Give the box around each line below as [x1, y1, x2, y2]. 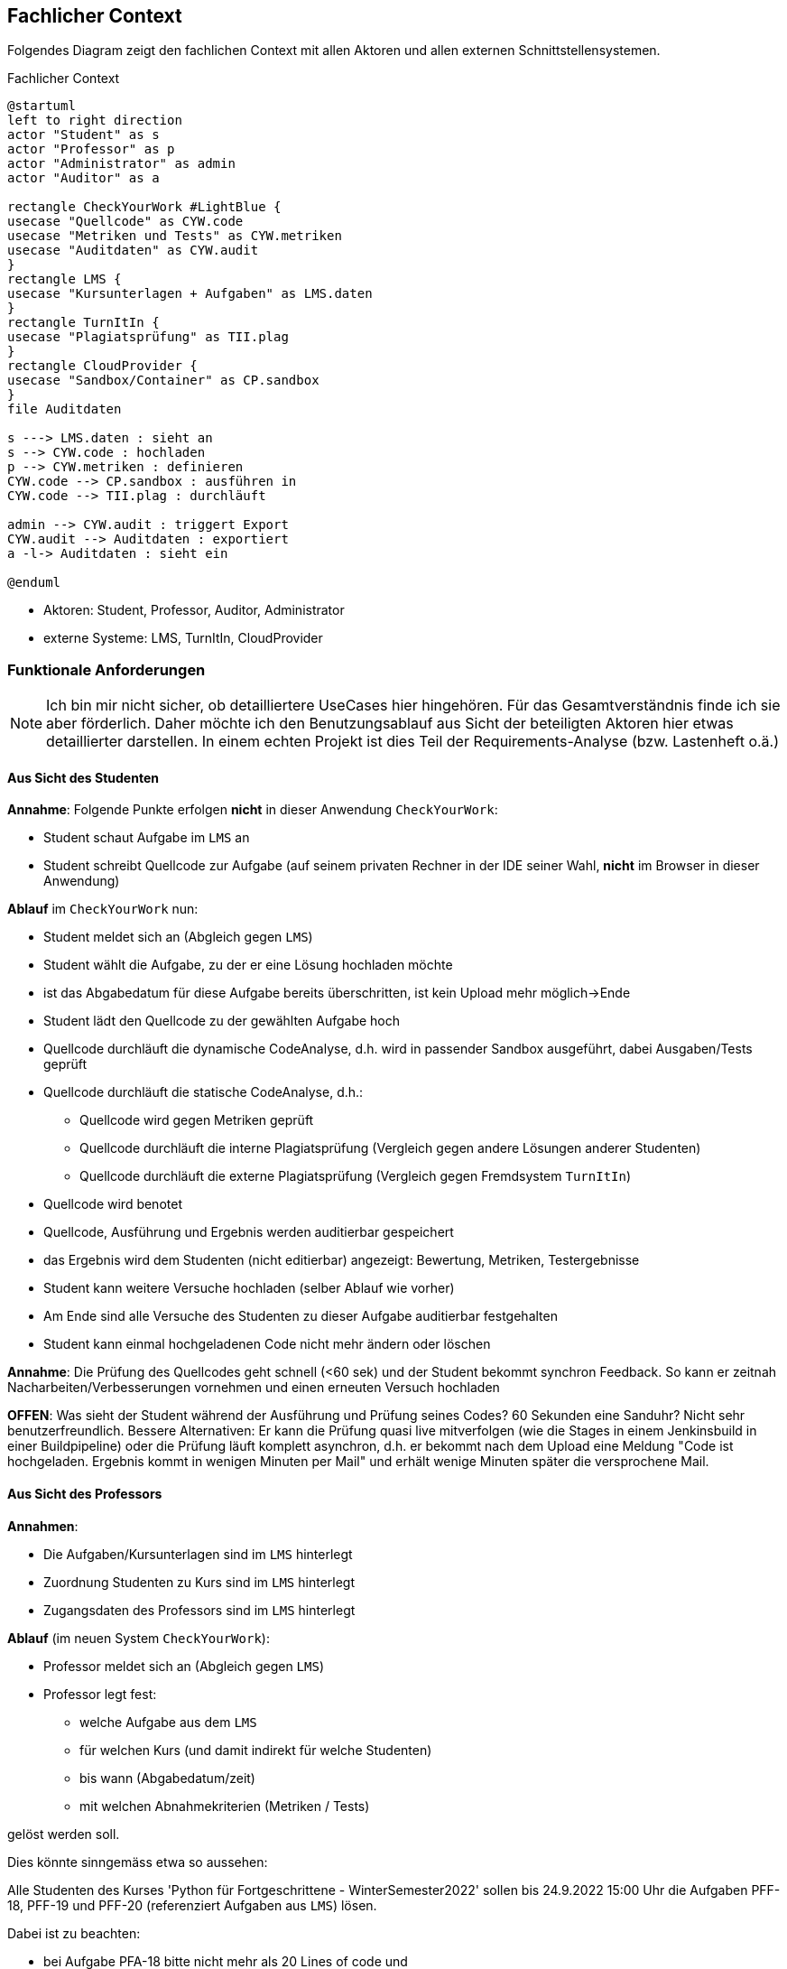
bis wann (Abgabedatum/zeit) [79, 1769, 255, 1786]
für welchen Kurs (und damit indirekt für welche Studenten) [79, 1741, 432, 1758]
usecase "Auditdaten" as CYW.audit [7, 243, 259, 258]
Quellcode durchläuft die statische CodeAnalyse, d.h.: [43, 1084, 364, 1101]
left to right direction [7, 113, 182, 128]
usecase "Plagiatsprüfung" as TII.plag [7, 330, 289, 345]
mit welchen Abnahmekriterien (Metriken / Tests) [79, 1797, 370, 1814]
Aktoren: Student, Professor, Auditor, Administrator [43, 602, 345, 618]
